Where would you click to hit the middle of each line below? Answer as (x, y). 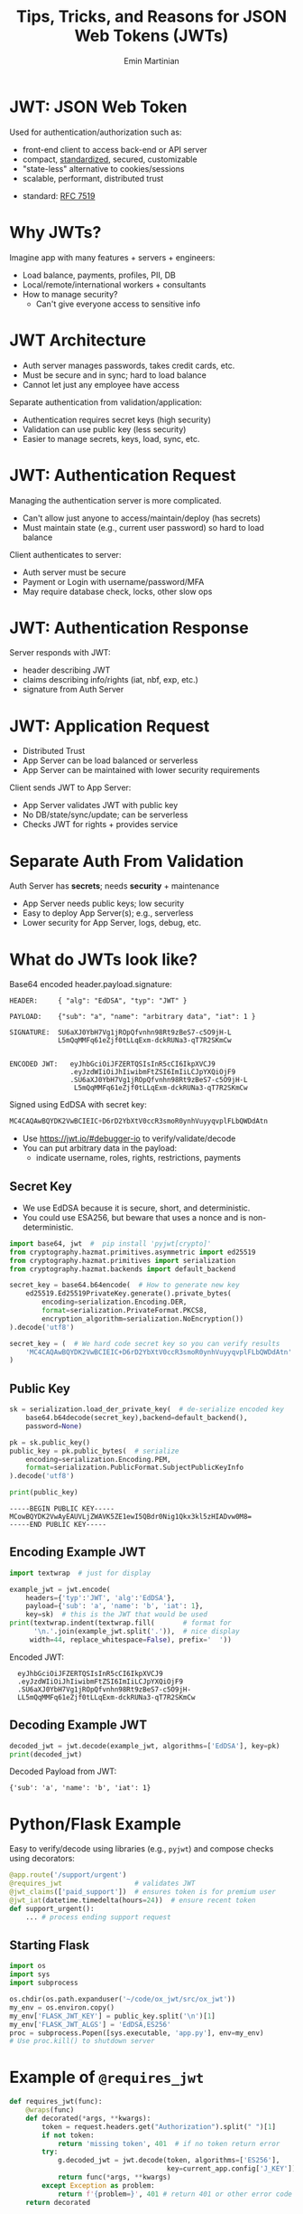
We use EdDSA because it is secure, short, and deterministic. (136, 1208)
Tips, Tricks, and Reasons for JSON (151, 17)
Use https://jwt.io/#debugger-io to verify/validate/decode (129, 1139)
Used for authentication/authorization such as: (96, 132)
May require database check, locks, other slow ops (117, 591)
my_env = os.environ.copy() (62, 2007)
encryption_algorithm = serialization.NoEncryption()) (143, 1319)
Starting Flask (50, 1945)
